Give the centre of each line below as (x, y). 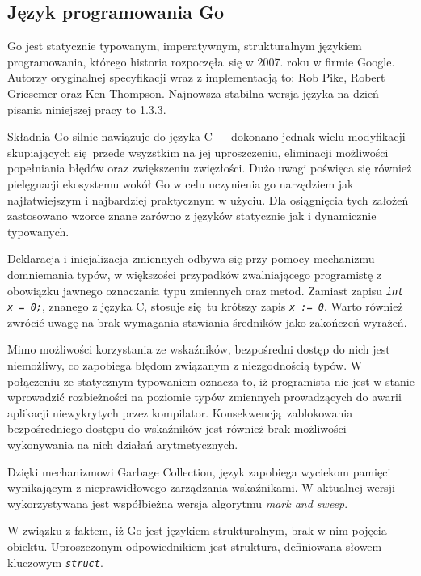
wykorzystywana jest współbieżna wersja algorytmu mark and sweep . (178, 503)
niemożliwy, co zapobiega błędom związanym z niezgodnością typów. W (185, 365)
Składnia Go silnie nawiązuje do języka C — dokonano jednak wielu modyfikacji (206, 136)
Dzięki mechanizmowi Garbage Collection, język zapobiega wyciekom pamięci (199, 471)
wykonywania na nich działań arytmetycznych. (123, 444)
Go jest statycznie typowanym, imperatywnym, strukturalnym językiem (185, 46)
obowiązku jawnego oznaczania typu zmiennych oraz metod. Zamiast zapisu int (206, 290)
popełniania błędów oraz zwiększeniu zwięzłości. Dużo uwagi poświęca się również (210, 168)
